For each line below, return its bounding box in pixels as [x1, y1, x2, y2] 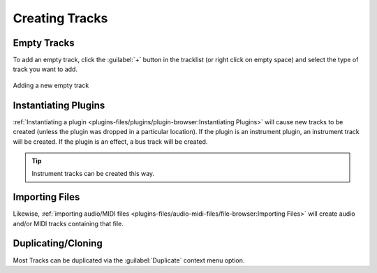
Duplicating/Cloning [13, 237, 103, 249]
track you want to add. [13, 65, 78, 73]
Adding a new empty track [13, 81, 89, 89]
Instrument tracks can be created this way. [31, 170, 155, 178]
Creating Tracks [13, 10, 108, 26]
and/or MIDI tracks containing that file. [13, 219, 124, 228]
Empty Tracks [13, 37, 75, 49]
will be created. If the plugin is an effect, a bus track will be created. [13, 137, 208, 146]
